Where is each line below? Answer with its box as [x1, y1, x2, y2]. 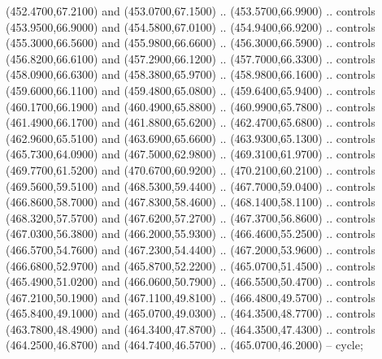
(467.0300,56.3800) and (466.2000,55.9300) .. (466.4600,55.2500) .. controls [6, 225, 375, 242]
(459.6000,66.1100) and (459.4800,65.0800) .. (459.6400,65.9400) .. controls [6, 81, 375, 98]
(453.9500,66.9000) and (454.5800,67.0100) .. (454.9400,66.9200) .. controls [6, 18, 375, 35]
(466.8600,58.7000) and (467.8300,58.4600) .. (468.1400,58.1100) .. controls [6, 193, 375, 210]
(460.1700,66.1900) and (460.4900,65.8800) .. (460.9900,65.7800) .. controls [6, 97, 375, 115]
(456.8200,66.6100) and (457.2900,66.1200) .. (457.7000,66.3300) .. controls [6, 50, 375, 67]
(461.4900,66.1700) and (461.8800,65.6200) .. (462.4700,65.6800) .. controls [6, 114, 375, 131]
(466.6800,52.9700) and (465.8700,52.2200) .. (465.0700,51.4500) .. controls [6, 257, 375, 274]
